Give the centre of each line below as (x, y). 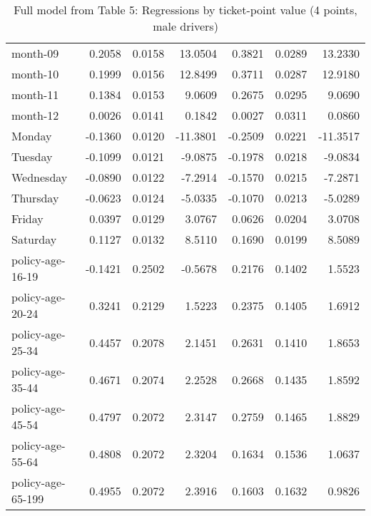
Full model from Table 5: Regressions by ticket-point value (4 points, (185, 10)
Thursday (35, 198)
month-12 (35, 115)
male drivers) (185, 26)
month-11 (35, 94)
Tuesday (32, 156)
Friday (27, 218)
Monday (32, 136)
